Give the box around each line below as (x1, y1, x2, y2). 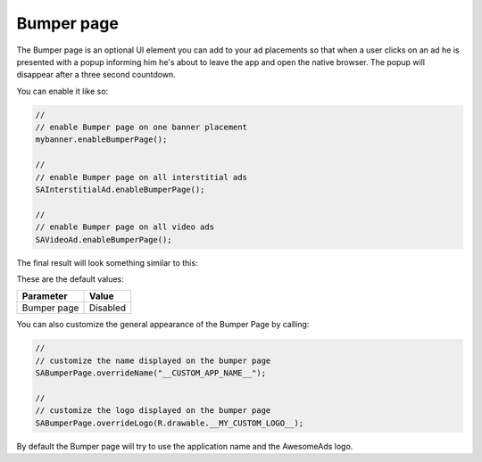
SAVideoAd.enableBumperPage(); (35, 235, 173, 244)
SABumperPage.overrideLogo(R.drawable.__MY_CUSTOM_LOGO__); (35, 417, 304, 428)
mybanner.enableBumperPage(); (35, 135, 168, 144)
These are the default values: (16, 273, 124, 285)
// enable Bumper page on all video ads (35, 222, 214, 232)
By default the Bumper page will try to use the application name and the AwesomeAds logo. (16, 441, 353, 451)
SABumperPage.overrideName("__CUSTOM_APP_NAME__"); (35, 368, 267, 378)
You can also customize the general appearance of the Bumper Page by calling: (16, 319, 310, 330)
